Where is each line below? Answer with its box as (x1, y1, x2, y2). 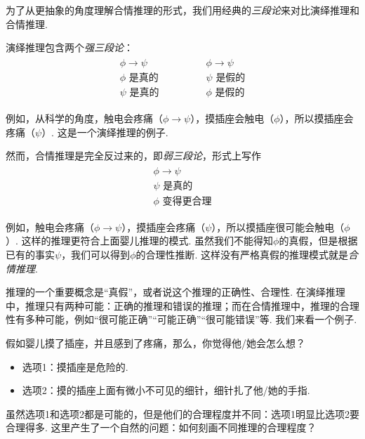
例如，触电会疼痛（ (6, 219, 94, 234)
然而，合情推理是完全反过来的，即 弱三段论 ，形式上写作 (6, 148, 261, 163)
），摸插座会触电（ (190, 110, 274, 125)
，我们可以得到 (61, 247, 131, 261)
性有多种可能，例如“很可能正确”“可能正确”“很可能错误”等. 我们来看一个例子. (6, 312, 357, 327)
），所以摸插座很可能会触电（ (211, 219, 345, 234)
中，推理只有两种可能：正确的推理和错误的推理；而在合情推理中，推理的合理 (6, 298, 359, 313)
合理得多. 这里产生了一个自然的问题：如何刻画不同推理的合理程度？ (6, 420, 317, 435)
